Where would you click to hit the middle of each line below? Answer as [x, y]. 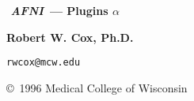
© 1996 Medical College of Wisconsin [97, 87]
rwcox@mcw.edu [44, 63]
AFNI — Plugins [59, 10]
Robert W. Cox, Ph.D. [70, 37]
